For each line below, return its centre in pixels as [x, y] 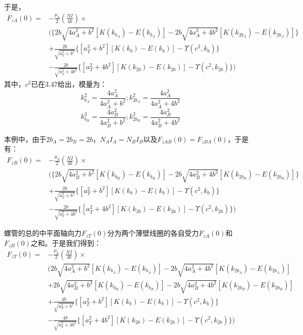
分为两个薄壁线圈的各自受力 [153, 233]
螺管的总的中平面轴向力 [43, 233]
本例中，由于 [25, 139]
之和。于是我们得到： [66, 242]
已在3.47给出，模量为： [69, 83]
